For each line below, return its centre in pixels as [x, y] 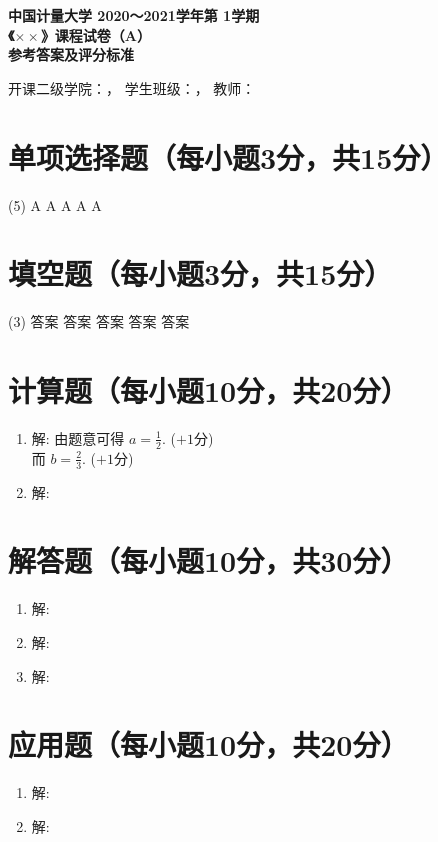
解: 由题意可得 [78, 437]
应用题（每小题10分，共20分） [208, 744]
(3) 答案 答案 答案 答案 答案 [99, 321]
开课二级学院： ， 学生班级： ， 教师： [132, 87]
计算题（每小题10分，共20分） [208, 390]
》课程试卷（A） [96, 34]
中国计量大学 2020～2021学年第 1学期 [134, 15]
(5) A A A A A [55, 204]
